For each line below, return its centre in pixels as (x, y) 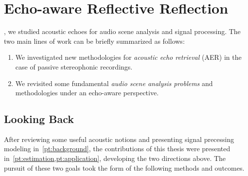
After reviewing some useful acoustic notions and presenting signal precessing (119, 139)
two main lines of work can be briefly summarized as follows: (94, 41)
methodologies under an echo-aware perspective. (87, 93)
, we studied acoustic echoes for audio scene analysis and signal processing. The (122, 31)
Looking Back (39, 119)
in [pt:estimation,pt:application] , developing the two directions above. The (115, 158)
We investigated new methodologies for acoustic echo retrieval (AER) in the (128, 57)
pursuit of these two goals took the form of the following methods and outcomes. (124, 167)
